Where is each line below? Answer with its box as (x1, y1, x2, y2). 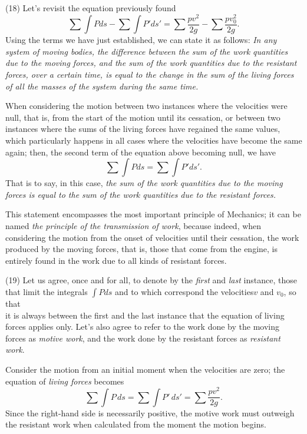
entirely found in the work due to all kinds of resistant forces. (5, 254, 227, 266)
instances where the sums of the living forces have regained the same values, (5, 122, 280, 135)
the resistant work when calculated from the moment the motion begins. (5, 418, 266, 430)
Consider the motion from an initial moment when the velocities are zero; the (5, 363, 285, 375)
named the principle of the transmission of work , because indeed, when (5, 219, 262, 231)
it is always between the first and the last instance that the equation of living (5, 309, 285, 321)
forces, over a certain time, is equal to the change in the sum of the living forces (5, 68, 294, 81)
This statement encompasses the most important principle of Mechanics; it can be (5, 208, 301, 220)
